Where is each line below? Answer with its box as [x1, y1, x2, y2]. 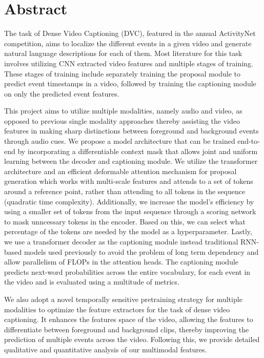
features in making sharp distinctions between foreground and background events [4, 125, 259, 136]
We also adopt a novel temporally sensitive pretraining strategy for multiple [4, 293, 242, 304]
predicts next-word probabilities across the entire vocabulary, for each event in [4, 266, 251, 277]
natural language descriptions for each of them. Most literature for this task [4, 48, 242, 59]
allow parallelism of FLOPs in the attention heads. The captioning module [4, 256, 239, 267]
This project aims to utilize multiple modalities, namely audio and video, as [4, 105, 242, 116]
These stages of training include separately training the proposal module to [4, 68, 241, 79]
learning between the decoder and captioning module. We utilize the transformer [4, 156, 258, 166]
